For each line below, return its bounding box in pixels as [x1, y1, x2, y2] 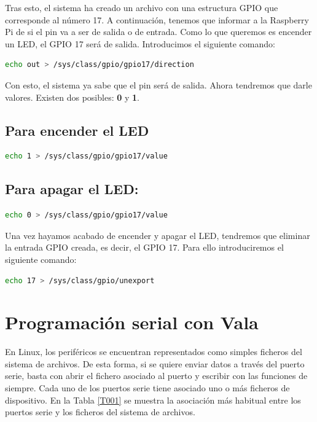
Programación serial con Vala [5, 310, 259, 335]
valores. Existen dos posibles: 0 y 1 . [5, 90, 139, 103]
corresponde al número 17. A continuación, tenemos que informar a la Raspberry [5, 13, 309, 26]
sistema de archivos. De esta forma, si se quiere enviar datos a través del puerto [5, 357, 305, 370]
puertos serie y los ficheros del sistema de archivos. [5, 405, 195, 418]
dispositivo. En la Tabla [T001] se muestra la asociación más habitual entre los [5, 393, 301, 406]
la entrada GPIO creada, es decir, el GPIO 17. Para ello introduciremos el [5, 241, 284, 254]
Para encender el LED [5, 120, 149, 139]
